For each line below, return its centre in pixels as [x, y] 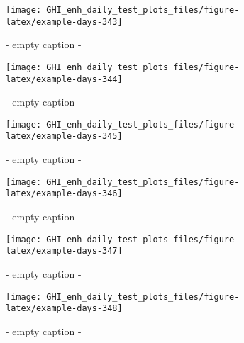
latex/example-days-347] [64, 251]
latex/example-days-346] [64, 194]
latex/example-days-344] [64, 79]
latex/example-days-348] [64, 309]
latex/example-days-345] [64, 136]
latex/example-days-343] [64, 22]
